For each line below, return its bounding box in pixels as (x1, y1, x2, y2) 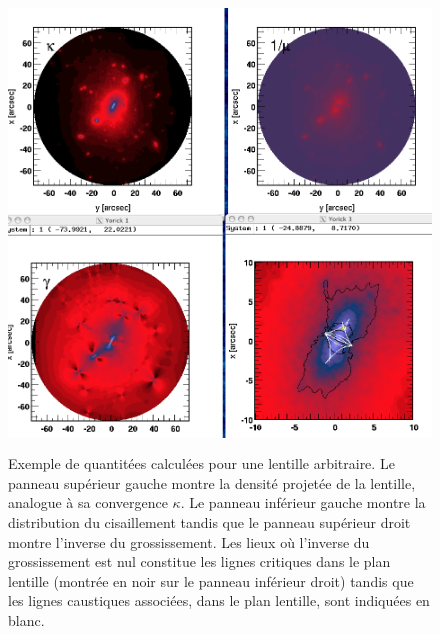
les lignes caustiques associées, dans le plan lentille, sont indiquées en (8, 590, 430, 611)
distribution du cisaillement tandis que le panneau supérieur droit (8, 511, 411, 532)
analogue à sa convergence (8, 492, 168, 513)
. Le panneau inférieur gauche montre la (180, 492, 426, 513)
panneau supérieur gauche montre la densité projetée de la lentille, (8, 472, 416, 493)
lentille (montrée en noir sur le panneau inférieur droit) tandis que (8, 570, 414, 591)
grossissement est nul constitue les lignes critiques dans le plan (8, 551, 391, 572)
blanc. (8, 609, 45, 630)
